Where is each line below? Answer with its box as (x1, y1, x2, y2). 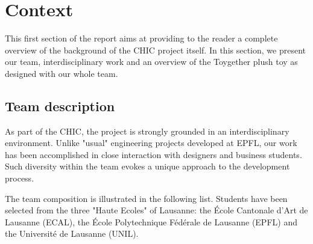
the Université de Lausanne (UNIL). (5, 227, 139, 240)
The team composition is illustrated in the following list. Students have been (5, 192, 288, 204)
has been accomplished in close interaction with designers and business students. (5, 148, 302, 160)
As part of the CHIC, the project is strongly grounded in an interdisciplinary (5, 124, 289, 137)
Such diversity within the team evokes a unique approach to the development (5, 160, 290, 172)
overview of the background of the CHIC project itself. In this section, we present (5, 43, 306, 56)
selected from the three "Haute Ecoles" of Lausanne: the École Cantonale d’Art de (5, 204, 308, 216)
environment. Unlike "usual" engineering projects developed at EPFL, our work (5, 136, 297, 149)
